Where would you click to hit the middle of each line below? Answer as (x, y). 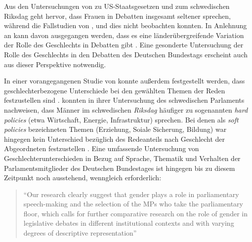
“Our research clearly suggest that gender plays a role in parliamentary (131, 194)
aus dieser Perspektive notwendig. (55, 64)
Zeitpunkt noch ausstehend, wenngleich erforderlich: (83, 178)
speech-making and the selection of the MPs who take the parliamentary (133, 204)
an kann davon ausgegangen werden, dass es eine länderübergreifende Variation (124, 35)
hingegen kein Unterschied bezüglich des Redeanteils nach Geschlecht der (115, 139)
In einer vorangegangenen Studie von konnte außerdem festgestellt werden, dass (125, 81)
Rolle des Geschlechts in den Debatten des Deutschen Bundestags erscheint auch (126, 54)
